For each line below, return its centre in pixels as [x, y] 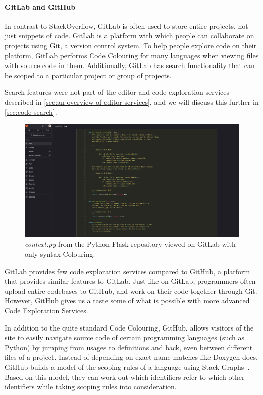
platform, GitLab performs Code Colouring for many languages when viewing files [132, 55]
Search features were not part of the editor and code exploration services [117, 92]
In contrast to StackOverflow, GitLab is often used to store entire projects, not [126, 25]
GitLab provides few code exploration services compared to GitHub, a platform [127, 271]
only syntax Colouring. [60, 254]
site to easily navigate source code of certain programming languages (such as [125, 337]
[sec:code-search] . [31, 112]
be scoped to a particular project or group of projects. [88, 75]
